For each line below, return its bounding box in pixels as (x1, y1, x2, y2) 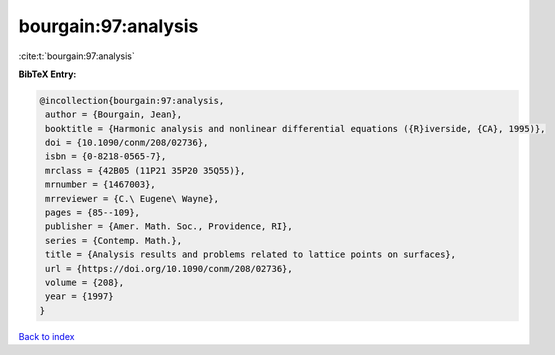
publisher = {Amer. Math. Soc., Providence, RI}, (45, 221, 294, 232)
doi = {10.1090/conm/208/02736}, (45, 137, 209, 149)
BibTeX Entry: (18, 68, 77, 80)
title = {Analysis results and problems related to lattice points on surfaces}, (45, 249, 457, 260)
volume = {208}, (45, 277, 125, 288)
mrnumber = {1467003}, (45, 179, 157, 190)
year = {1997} (45, 291, 114, 302)
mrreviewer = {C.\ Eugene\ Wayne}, (45, 193, 220, 204)
